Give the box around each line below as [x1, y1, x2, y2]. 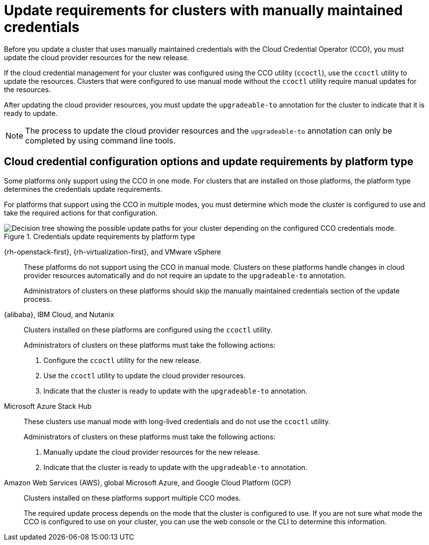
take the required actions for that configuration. [4, 208, 158, 217]
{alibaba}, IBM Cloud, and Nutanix [4, 310, 114, 319]
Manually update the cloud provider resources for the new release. [43, 447, 260, 456]
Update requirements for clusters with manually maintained [4, 2, 403, 19]
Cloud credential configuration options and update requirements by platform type [4, 155, 414, 168]
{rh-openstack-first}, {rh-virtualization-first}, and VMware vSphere [4, 247, 221, 256]
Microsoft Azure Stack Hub [4, 401, 92, 410]
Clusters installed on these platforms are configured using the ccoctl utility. [24, 325, 273, 334]
